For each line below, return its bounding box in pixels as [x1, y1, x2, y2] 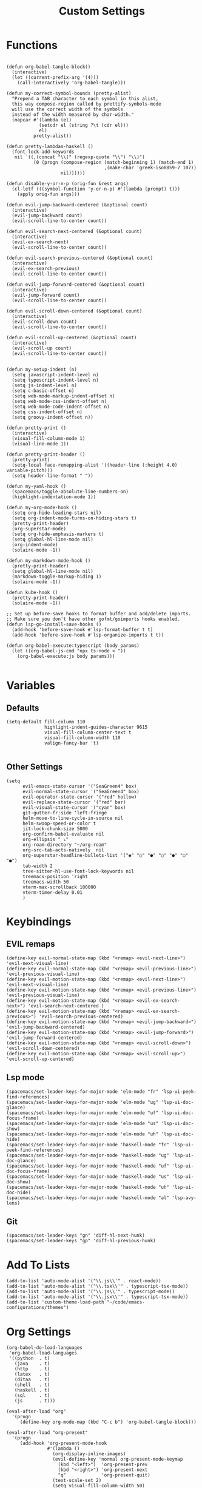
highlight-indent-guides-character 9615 [44, 724, 148, 730]
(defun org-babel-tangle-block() [6, 64, 91, 70]
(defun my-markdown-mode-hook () [6, 557, 91, 564]
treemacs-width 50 [22, 879, 69, 885]
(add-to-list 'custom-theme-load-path [6, 1299, 104, 1305]
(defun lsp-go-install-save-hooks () [6, 621, 102, 627]
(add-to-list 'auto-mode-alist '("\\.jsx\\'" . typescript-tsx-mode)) [6, 1294, 189, 1300]
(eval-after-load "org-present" [6, 1430, 88, 1436]
